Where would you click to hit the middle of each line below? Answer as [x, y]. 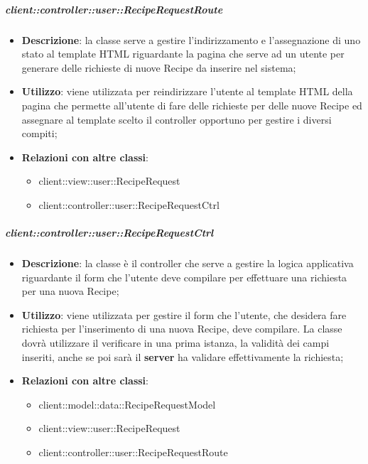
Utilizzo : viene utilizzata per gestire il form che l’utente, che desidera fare [184, 314]
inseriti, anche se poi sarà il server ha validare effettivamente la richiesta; [183, 356]
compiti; [39, 133]
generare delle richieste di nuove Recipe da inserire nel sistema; [159, 67]
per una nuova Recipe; [70, 291]
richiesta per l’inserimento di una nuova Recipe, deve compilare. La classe [182, 329]
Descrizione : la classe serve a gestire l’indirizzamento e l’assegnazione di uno [191, 39]
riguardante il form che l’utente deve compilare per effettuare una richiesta [184, 277]
